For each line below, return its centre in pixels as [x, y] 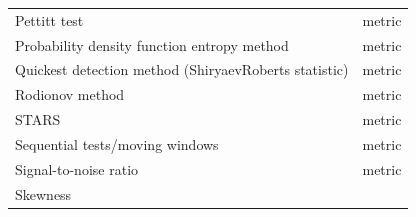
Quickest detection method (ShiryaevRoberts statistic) [182, 69]
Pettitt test [49, 19]
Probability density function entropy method [152, 44]
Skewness [43, 193]
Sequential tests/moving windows [117, 143]
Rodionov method [70, 94]
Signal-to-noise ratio [77, 168]
